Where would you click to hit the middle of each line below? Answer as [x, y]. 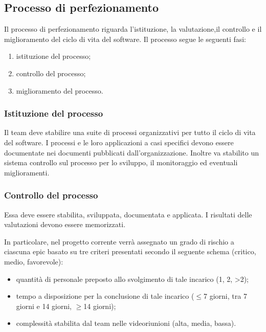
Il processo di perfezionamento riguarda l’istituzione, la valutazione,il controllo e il [133, 29]
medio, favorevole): [34, 261]
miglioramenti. [27, 172]
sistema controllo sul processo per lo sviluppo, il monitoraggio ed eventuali [121, 162]
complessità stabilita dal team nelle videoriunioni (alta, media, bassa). [126, 323]
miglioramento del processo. [60, 90]
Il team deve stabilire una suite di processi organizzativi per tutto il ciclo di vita [130, 132]
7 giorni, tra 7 [225, 296]
